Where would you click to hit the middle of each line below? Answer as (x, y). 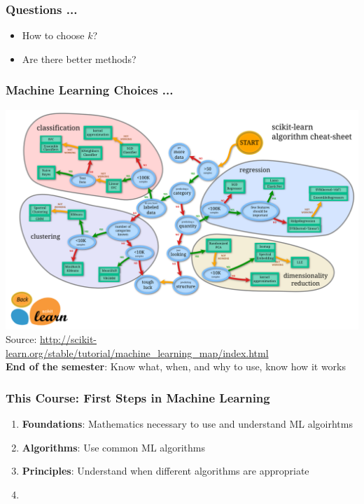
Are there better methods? (79, 58)
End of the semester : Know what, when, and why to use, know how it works (176, 366)
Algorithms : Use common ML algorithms (113, 447)
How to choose (53, 35)
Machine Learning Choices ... (90, 90)
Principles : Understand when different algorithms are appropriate (166, 471)
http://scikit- (69, 339)
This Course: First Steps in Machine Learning (138, 397)
